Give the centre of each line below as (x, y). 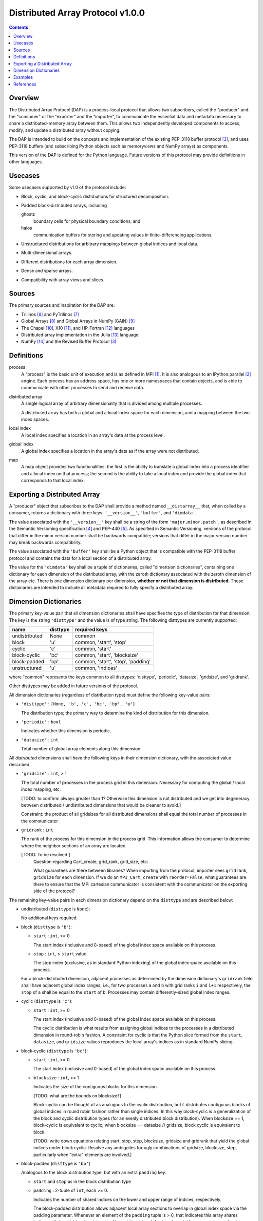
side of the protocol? (54, 891)
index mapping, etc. (41, 789)
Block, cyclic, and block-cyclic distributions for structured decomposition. (95, 196)
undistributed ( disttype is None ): (56, 909)
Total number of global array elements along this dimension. (82, 749)
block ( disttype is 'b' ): (47, 927)
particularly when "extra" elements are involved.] (83, 1155)
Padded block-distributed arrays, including (64, 205)
